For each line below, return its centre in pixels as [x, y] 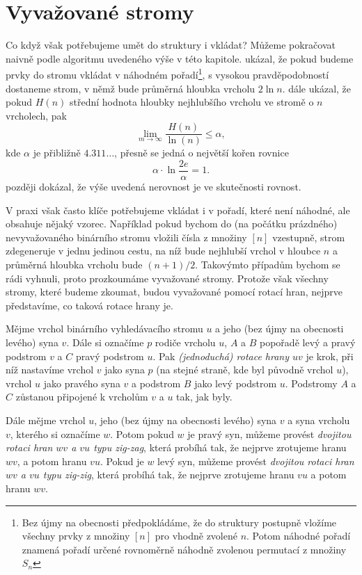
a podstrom [156, 383]
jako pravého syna [82, 383]
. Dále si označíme [105, 342]
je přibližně [57, 153]
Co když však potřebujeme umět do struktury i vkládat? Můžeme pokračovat [171, 45]
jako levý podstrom [236, 383]
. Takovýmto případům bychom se [268, 265]
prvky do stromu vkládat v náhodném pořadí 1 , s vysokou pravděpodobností [167, 73]
